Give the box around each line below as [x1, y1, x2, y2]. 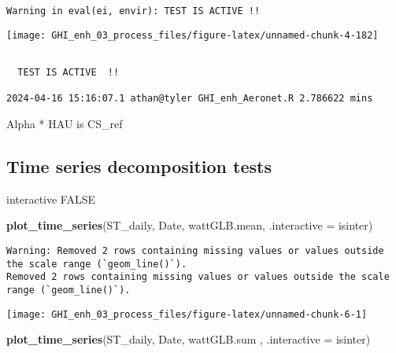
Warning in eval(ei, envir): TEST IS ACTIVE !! [6, 6, 261, 17]
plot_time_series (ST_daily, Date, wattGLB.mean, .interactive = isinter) [6, 217, 373, 233]
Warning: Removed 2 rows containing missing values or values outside [6, 245, 384, 256]
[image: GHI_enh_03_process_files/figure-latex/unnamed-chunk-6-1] [6, 308, 368, 320]
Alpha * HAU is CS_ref [6, 115, 123, 131]
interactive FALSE [6, 190, 96, 207]
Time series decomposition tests [6, 153, 272, 178]
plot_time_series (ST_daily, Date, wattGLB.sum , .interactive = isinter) [6, 331, 371, 347]
